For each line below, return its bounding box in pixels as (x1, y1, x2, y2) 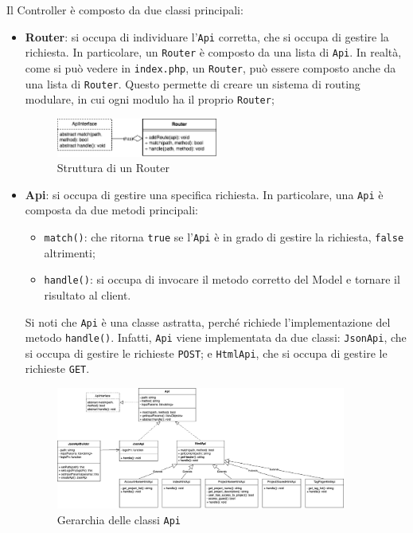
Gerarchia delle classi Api (56, 511, 181, 527)
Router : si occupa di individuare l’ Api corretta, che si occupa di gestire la (25, 28, 389, 45)
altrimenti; (44, 244, 95, 261)
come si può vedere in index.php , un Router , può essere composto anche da (25, 59, 396, 76)
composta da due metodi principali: (25, 202, 198, 218)
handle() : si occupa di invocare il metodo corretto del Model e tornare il (44, 271, 400, 288)
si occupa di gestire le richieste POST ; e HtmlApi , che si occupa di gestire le (25, 344, 388, 361)
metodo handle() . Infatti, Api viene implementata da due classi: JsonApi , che (25, 329, 407, 346)
